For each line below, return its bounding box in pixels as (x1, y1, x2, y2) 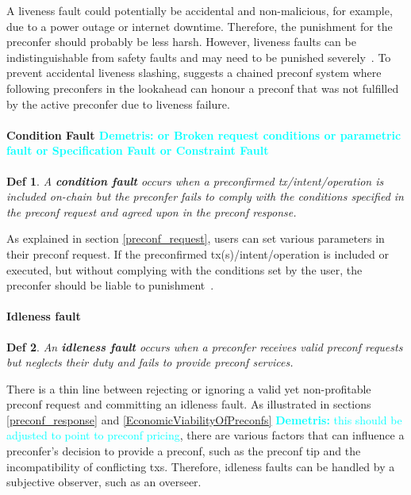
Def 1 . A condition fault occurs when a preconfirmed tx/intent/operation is (6, 172, 384, 189)
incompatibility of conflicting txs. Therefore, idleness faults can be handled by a (6, 458, 395, 474)
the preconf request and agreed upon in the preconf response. (6, 203, 297, 220)
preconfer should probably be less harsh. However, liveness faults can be (6, 33, 356, 50)
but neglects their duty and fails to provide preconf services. (6, 354, 294, 370)
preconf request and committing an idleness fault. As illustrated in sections (6, 396, 371, 412)
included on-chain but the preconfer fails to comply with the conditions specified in (6, 188, 404, 205)
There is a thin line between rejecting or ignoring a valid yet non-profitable (6, 380, 371, 397)
